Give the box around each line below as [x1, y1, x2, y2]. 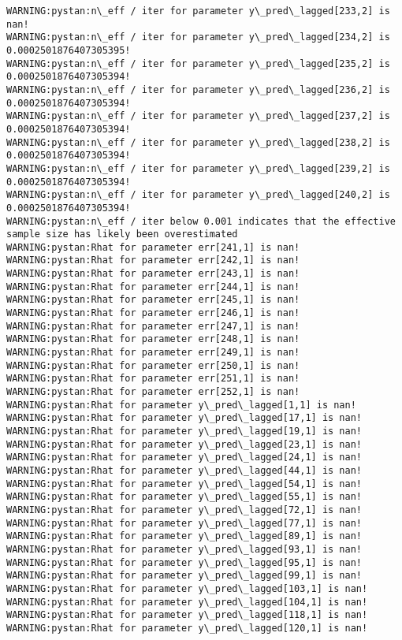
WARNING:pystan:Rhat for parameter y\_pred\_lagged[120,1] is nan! [6, 622, 368, 634]
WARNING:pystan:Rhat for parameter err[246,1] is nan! [6, 307, 300, 319]
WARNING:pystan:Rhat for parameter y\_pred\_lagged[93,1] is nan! [6, 543, 363, 555]
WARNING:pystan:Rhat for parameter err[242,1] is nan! [6, 255, 300, 266]
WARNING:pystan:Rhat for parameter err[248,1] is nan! [6, 333, 300, 345]
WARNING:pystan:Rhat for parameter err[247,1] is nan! [6, 320, 300, 332]
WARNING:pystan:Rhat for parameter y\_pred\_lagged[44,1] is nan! [6, 464, 363, 476]
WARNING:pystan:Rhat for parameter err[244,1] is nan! [6, 281, 300, 292]
